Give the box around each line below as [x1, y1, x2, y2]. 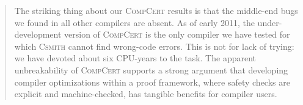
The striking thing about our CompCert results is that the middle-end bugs [14, 4, 298, 16]
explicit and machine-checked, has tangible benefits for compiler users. [14, 87, 277, 100]
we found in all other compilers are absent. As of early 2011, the [14, 16, 255, 29]
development [14, 28, 62, 41]
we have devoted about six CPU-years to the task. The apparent [14, 52, 256, 64]
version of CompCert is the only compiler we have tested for [64, 28, 290, 41]
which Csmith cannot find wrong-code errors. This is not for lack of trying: [14, 39, 294, 52]
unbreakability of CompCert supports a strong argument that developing [14, 63, 288, 76]
